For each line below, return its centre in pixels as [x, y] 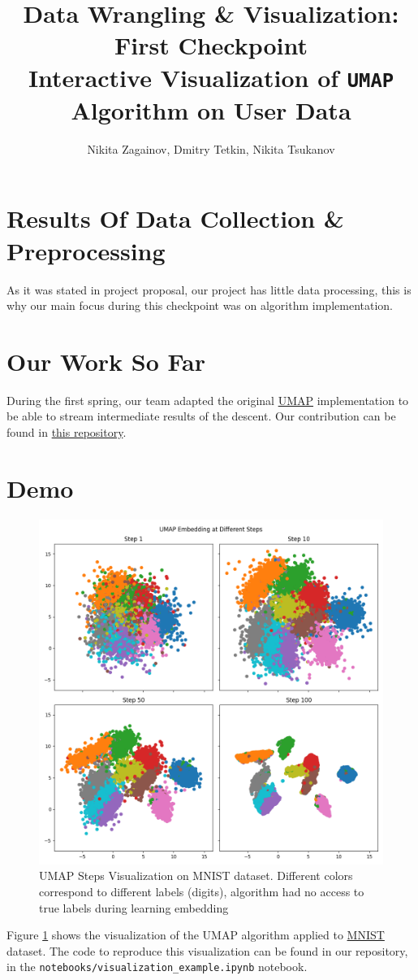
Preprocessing [86, 250]
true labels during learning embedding [134, 907]
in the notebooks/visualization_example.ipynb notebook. [157, 967]
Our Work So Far [106, 361]
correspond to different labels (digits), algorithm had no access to [202, 891]
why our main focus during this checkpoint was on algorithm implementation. [200, 305]
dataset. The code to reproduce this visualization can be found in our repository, [207, 950]
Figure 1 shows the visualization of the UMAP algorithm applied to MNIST [196, 935]
